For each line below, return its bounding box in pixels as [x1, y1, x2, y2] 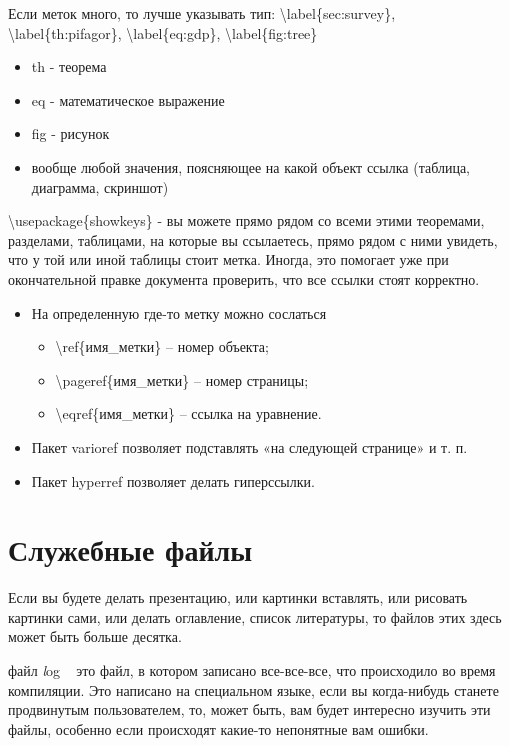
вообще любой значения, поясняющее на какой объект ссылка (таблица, [31, 156, 470, 177]
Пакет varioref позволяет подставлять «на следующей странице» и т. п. [31, 436, 468, 457]
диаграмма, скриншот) [31, 176, 169, 197]
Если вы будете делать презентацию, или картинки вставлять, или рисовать [8, 587, 468, 608]
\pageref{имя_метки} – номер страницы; [55, 369, 309, 390]
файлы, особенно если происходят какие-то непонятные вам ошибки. [8, 718, 429, 739]
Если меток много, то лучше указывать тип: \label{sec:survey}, [8, 3, 396, 23]
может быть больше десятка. [8, 626, 182, 647]
